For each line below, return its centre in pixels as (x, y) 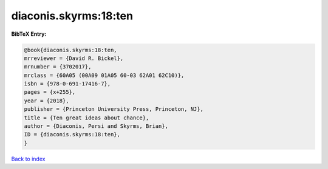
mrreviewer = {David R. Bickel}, (74, 58)
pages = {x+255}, (50, 92)
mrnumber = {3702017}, (58, 67)
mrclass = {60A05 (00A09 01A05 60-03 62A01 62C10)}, (104, 75)
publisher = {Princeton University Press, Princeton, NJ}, (114, 109)
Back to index (28, 159)
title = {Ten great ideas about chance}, (87, 118)
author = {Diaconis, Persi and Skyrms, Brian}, (96, 126)
